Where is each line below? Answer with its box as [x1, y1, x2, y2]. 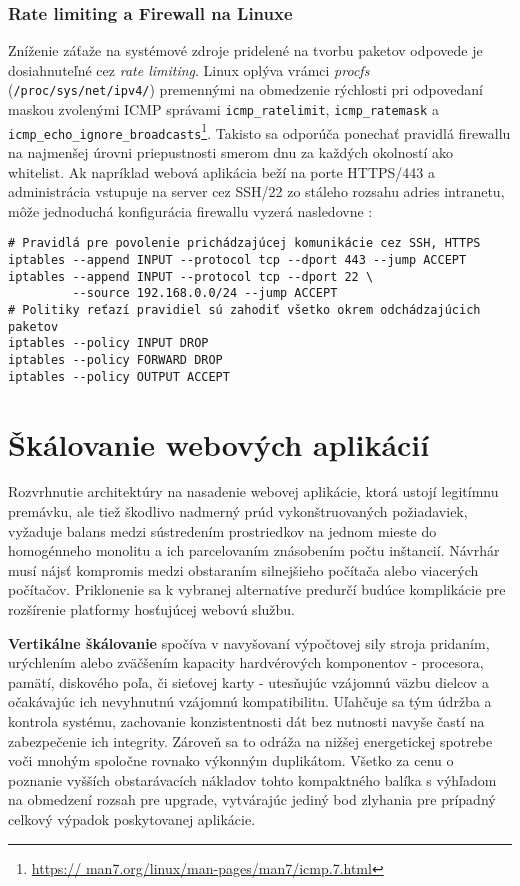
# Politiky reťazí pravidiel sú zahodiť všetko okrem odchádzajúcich [8, 303, 481, 318]
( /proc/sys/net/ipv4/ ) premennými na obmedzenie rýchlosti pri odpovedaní [8, 79, 483, 100]
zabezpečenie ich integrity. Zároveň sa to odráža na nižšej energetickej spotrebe [8, 730, 493, 751]
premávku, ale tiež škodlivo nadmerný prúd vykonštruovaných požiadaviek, [8, 501, 468, 522]
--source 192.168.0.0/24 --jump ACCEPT [72, 286, 338, 301]
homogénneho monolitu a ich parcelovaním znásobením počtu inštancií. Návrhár [8, 540, 500, 561]
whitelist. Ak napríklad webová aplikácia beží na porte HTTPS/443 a [8, 161, 435, 182]
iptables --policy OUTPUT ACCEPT [8, 369, 230, 384]
